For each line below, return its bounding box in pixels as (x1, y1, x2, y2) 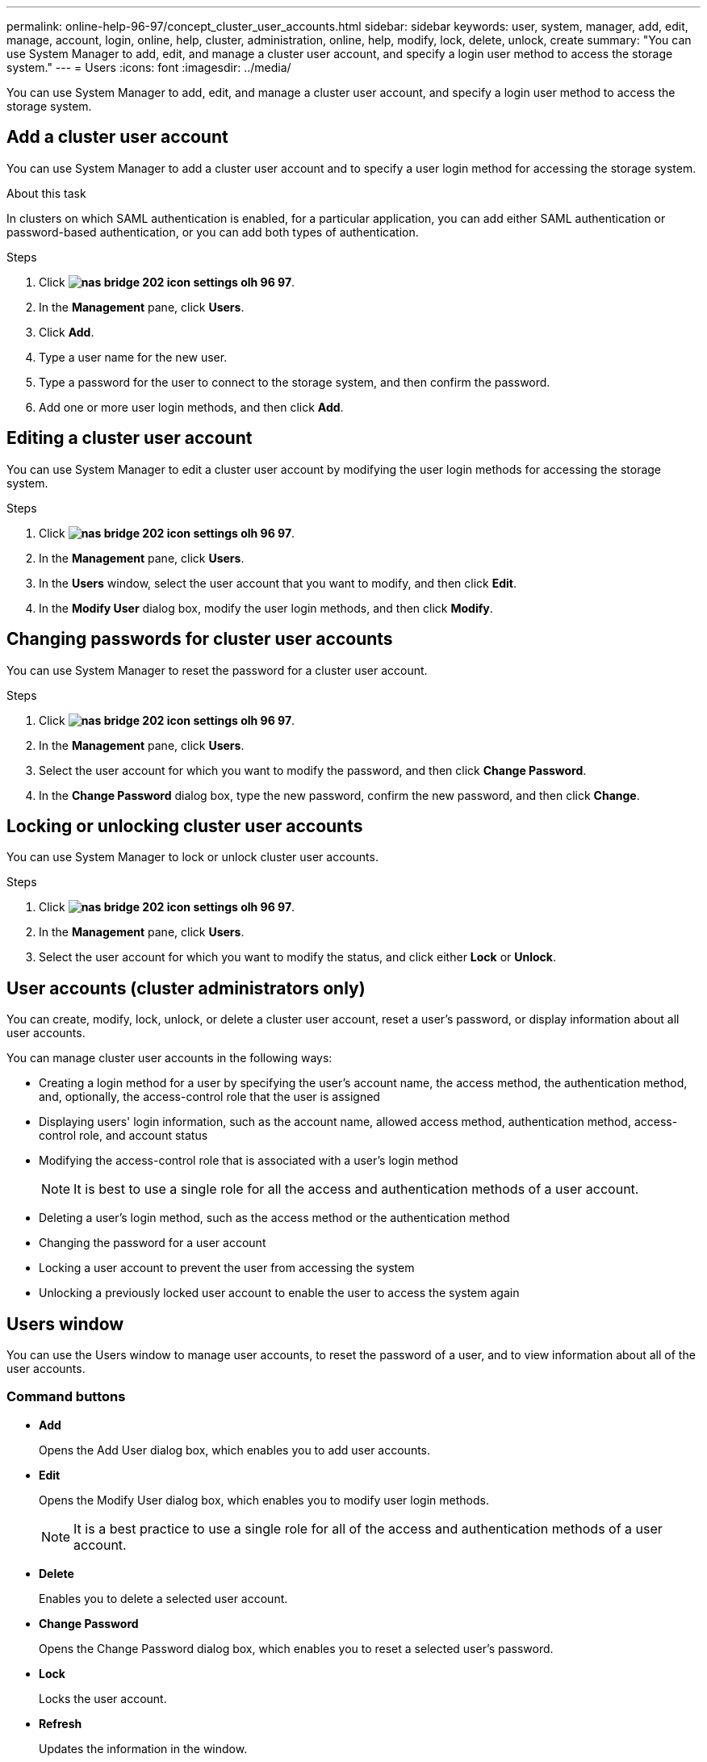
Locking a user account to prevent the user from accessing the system (39, 1261, 415, 1275)
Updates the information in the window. (39, 1741, 248, 1756)
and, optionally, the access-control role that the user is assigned (39, 1090, 380, 1104)
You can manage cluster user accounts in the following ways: (6, 1051, 333, 1065)
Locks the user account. (39, 1691, 167, 1705)
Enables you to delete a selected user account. (39, 1591, 288, 1605)
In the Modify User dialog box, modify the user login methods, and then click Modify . (39, 601, 493, 615)
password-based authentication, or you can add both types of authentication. (6, 224, 419, 239)
